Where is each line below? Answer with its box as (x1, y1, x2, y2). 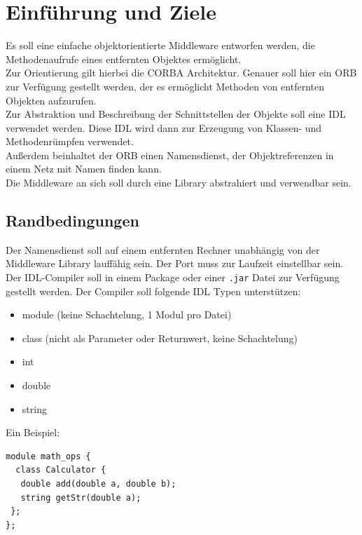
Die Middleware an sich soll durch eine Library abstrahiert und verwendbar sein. (6, 175, 351, 190)
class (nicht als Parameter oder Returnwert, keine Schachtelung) (22, 330, 298, 345)
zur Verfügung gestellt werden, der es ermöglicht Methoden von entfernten (6, 79, 324, 93)
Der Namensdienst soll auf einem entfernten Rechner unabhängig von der (6, 242, 320, 257)
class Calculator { (15, 465, 106, 475)
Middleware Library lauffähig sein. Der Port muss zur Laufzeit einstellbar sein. (6, 256, 344, 271)
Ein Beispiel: (6, 425, 60, 440)
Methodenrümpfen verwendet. (6, 134, 134, 149)
